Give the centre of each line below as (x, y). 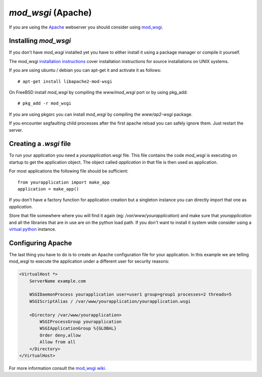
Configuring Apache (41, 243)
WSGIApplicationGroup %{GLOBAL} (78, 329)
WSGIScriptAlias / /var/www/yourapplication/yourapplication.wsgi (110, 301)
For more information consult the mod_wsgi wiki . (57, 368)
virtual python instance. (33, 229)
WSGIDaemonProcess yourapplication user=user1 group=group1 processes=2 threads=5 (131, 295)
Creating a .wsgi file (40, 144)
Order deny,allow (60, 335)
